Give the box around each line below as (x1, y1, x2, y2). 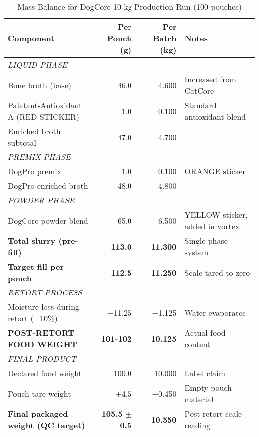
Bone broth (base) (8, 79, 72, 91)
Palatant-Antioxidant (8, 99, 82, 111)
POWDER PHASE (8, 194, 75, 206)
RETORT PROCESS (8, 287, 82, 298)
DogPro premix (8, 165, 62, 177)
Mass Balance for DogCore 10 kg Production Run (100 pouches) (17, 1, 242, 12)
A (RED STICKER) (8, 111, 79, 122)
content (184, 338, 211, 350)
